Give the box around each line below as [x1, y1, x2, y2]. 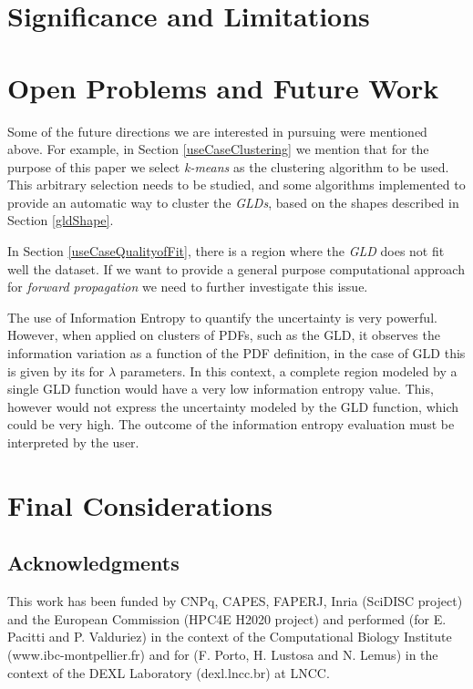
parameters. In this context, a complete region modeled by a [119, 361, 458, 380]
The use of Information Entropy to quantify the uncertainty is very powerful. [7, 307, 437, 326]
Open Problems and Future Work [7, 68, 439, 106]
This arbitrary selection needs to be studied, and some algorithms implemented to [7, 175, 466, 194]
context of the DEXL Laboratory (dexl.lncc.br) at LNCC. [7, 663, 330, 682]
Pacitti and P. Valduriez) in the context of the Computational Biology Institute [7, 627, 452, 646]
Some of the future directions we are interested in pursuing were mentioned [7, 121, 427, 140]
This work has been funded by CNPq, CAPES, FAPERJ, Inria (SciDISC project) [7, 591, 463, 611]
